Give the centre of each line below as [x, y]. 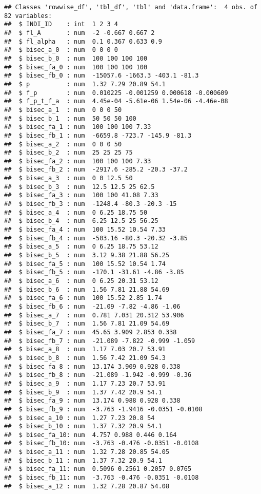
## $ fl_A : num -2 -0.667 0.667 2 [79, 33]
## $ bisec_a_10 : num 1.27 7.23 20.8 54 [79, 418]
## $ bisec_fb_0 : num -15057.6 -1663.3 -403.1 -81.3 [102, 76]
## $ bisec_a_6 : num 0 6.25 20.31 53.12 [81, 281]
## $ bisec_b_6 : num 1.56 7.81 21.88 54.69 [87, 289]
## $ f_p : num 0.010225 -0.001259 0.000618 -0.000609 [116, 93]
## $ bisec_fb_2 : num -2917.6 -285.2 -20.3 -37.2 [96, 170]
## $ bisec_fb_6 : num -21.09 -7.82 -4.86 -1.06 [92, 306]
